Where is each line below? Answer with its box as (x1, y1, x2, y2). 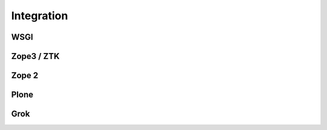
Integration (11, 9, 68, 22)
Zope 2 (11, 70, 39, 81)
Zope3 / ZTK (11, 51, 60, 61)
